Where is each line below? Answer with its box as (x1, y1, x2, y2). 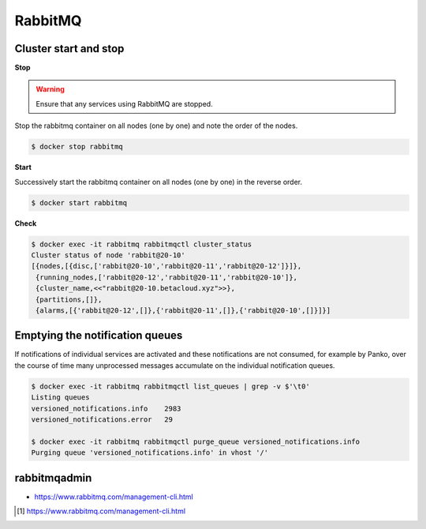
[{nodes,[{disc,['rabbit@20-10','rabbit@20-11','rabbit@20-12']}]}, (31, 261, 302, 271)
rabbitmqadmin (14, 471, 92, 485)
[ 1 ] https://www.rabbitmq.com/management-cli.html (17, 506, 185, 516)
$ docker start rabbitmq (31, 198, 128, 207)
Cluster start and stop (14, 42, 125, 55)
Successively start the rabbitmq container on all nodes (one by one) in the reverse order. (14, 177, 303, 186)
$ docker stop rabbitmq (31, 142, 124, 152)
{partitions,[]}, (35, 295, 103, 304)
